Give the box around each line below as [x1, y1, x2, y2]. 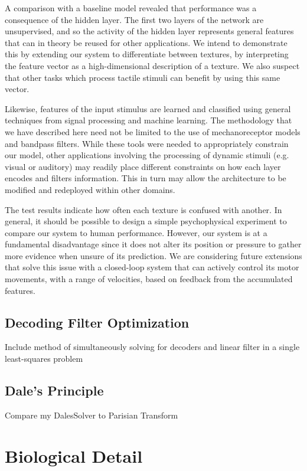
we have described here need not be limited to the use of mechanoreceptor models [5, 125, 301, 138]
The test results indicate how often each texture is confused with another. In [5, 203, 282, 215]
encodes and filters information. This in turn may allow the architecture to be [5, 172, 286, 184]
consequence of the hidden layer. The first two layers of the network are [5, 13, 264, 25]
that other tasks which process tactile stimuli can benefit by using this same [5, 71, 280, 83]
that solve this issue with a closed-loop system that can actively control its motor [5, 261, 299, 273]
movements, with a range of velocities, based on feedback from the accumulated [5, 273, 293, 285]
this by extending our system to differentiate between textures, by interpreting [5, 48, 289, 60]
